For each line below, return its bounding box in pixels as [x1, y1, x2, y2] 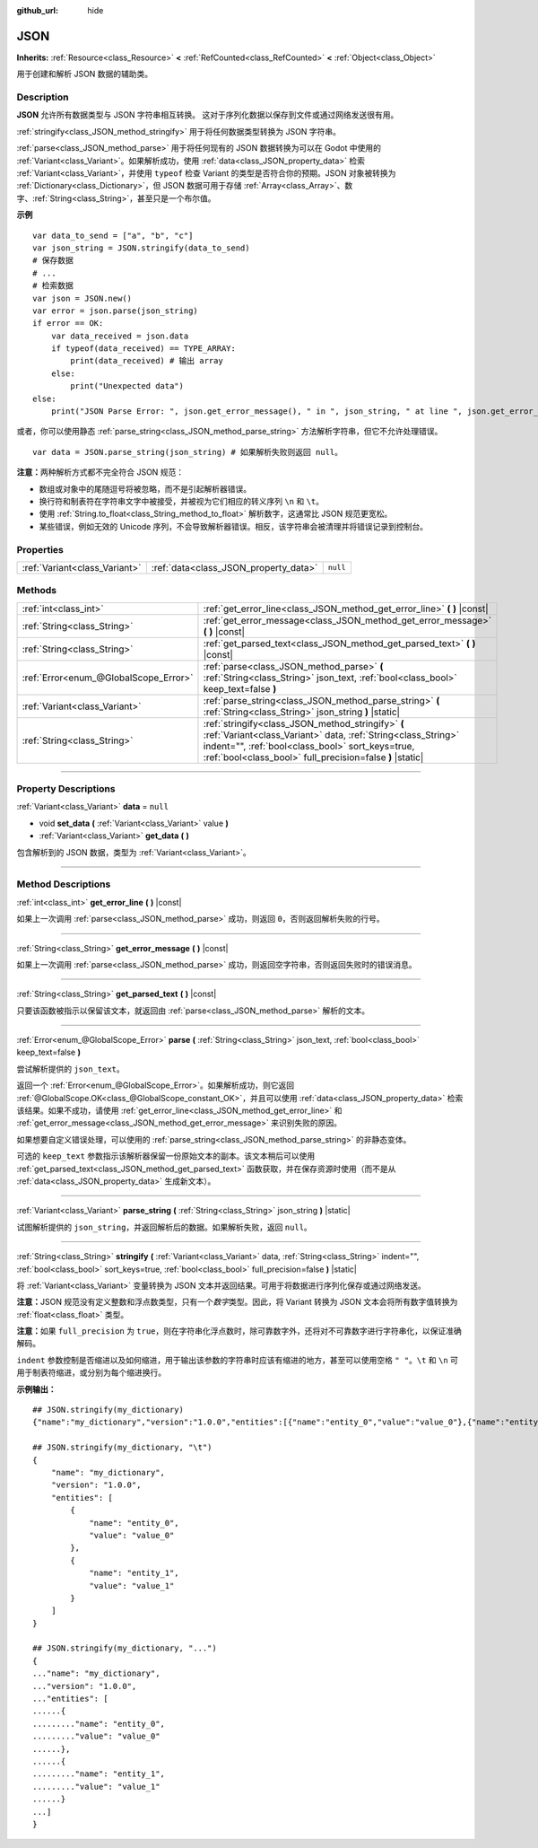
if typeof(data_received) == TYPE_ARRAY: [50, 344, 237, 354]
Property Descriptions [16, 783, 116, 795]
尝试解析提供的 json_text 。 [16, 1064, 125, 1074]
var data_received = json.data [50, 330, 189, 341]
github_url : [16, 5, 58, 15]
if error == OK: [32, 319, 104, 328]
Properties [16, 543, 65, 556]
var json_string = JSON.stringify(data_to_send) [32, 242, 250, 253]
